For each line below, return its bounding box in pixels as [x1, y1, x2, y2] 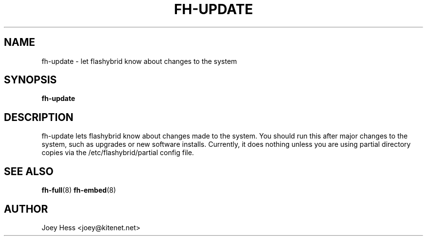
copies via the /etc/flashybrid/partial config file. [41, 148, 194, 157]
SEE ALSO [4, 165, 54, 178]
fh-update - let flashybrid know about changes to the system [41, 57, 237, 65]
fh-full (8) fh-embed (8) [41, 186, 116, 195]
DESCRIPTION [4, 111, 74, 123]
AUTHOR [4, 202, 48, 215]
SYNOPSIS [4, 74, 57, 86]
